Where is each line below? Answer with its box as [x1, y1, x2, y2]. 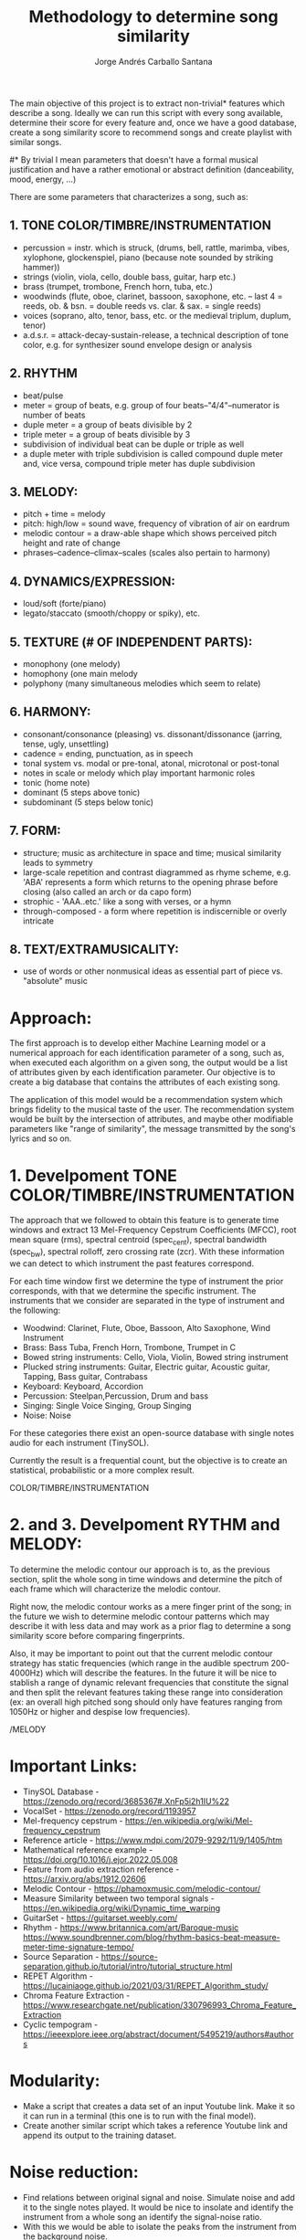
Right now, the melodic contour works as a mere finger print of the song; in [9, 1601, 292, 1611]
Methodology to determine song [28, 6, 279, 27]
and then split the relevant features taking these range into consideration [9, 1686, 283, 1697]
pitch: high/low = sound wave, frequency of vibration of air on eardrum [22, 518, 290, 529]
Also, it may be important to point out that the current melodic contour [9, 1647, 273, 1659]
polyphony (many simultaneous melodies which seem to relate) [22, 678, 261, 689]
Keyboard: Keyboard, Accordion [22, 1380, 143, 1391]
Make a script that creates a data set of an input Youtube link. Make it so [22, 2100, 295, 2111]
